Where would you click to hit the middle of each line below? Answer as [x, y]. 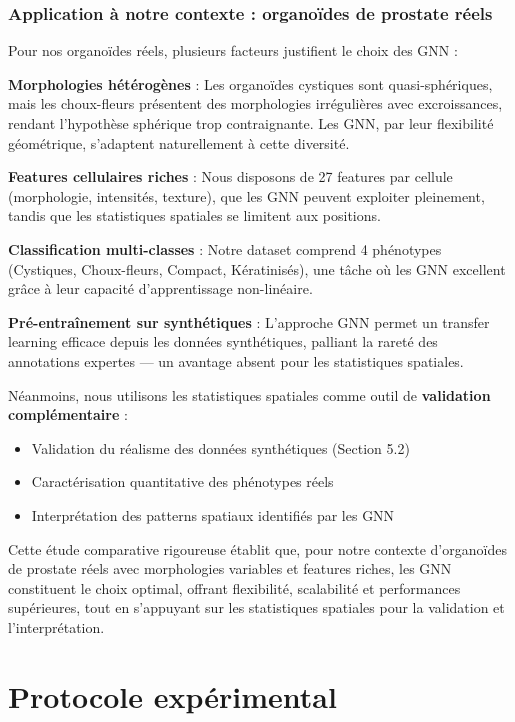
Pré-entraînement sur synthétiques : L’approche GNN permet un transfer [249, 321]
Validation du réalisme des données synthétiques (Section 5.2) [220, 447]
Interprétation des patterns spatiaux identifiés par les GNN [213, 514]
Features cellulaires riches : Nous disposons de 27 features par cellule [230, 176]
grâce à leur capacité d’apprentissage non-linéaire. [160, 288]
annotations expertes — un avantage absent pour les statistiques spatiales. [236, 360]
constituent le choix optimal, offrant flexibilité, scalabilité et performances [234, 587]
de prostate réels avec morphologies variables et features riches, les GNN [230, 568]
